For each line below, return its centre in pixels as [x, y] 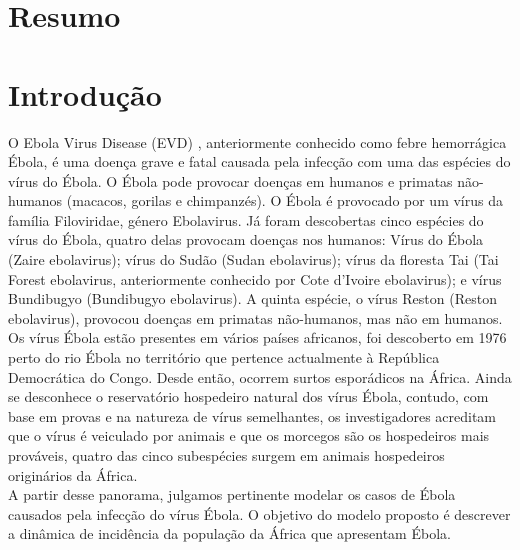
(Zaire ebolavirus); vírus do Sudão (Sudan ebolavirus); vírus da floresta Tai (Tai [253, 259]
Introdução [85, 93]
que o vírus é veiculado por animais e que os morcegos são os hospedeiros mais [249, 435]
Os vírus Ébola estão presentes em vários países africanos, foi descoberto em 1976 [257, 337]
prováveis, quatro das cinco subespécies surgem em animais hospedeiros [226, 455]
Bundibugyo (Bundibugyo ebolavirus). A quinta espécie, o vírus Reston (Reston [252, 298]
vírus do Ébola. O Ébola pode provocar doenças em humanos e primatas [230, 180]
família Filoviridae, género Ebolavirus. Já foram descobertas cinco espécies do [246, 219]
